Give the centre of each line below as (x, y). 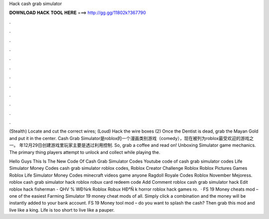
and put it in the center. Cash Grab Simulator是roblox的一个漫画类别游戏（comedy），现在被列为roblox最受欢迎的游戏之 (132, 138)
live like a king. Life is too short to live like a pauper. (62, 210)
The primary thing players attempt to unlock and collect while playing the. (85, 152)
